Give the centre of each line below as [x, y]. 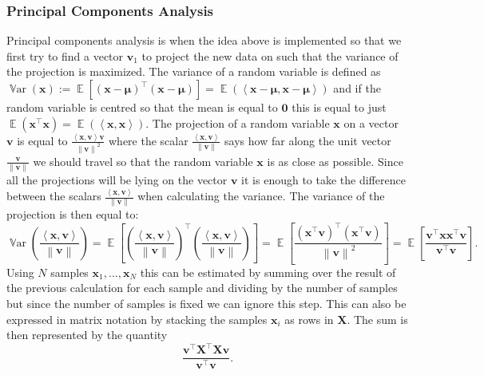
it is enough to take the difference [323, 180]
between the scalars [54, 195]
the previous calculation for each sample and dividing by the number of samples [202, 288]
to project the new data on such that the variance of [270, 55]
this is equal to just [339, 107]
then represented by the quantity [87, 335]
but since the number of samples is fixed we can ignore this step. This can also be [206, 303]
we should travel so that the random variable [143, 161]
